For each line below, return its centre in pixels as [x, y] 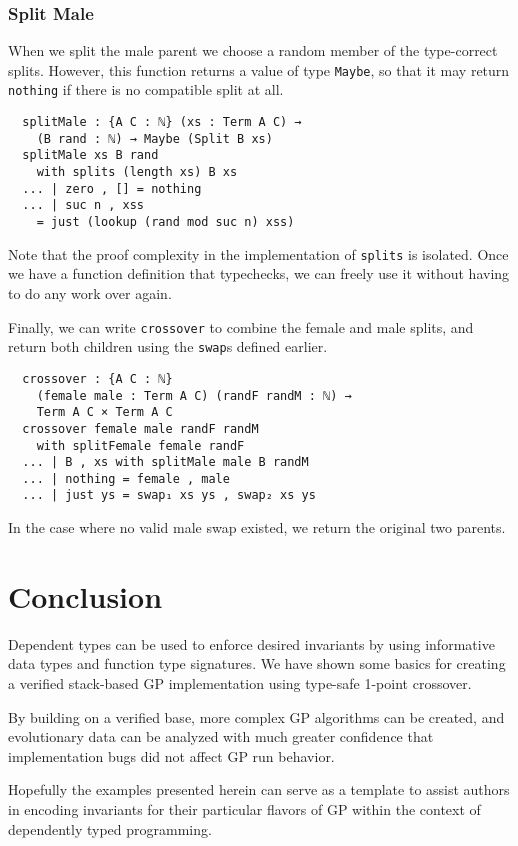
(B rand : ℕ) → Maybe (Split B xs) [154, 138]
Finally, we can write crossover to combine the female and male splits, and [241, 326]
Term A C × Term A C [104, 412]
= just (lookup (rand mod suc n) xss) [165, 222]
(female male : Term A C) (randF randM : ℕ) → [194, 395]
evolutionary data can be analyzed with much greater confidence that [221, 736]
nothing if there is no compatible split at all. [146, 89]
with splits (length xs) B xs [137, 172]
